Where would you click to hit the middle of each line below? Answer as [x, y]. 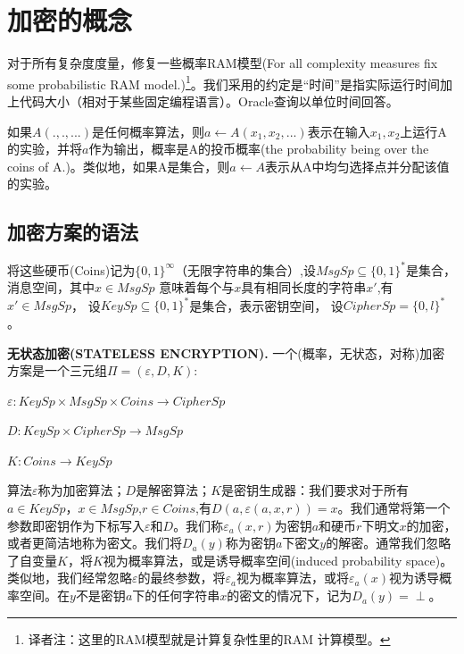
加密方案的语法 [73, 232]
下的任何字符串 [176, 595]
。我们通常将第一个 [394, 508]
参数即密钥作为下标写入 [76, 525]
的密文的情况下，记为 [290, 595]
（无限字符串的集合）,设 [245, 269]
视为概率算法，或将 [293, 578]
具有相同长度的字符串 [304, 287]
